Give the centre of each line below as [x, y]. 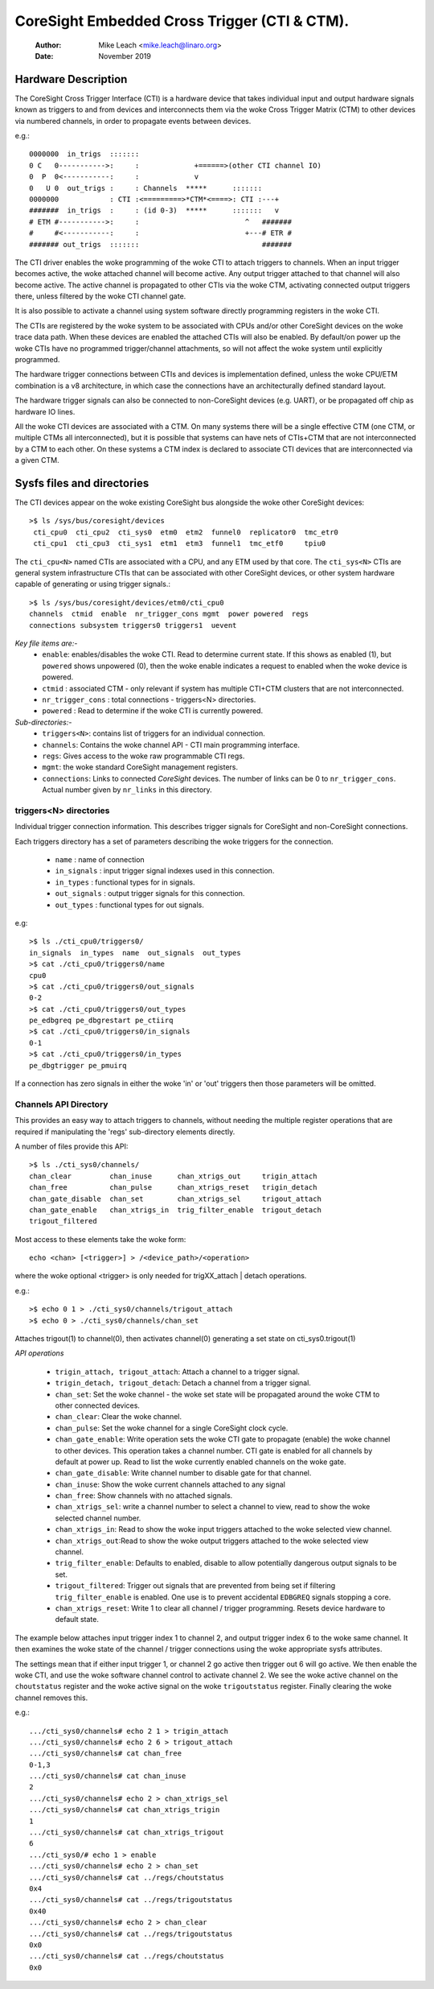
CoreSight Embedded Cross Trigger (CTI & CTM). [182, 21]
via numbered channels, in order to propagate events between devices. [133, 121]
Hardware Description [71, 79]
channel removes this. [51, 1698]
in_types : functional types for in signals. [125, 882]
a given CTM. [37, 460]
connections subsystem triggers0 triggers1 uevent [133, 625]
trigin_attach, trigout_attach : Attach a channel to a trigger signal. [178, 1372]
